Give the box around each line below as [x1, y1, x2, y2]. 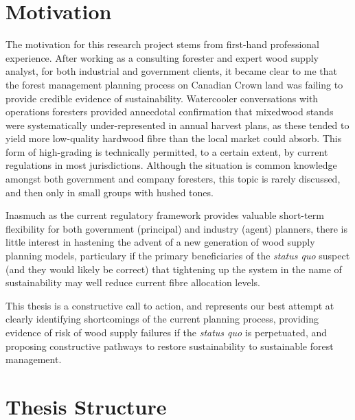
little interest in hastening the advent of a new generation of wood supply [5, 235, 315, 249]
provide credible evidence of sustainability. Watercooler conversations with [5, 91, 319, 105]
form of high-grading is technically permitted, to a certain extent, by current [5, 144, 328, 159]
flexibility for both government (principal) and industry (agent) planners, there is [5, 221, 347, 235]
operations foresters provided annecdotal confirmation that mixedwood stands [5, 104, 334, 119]
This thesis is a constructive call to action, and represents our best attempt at [5, 298, 334, 312]
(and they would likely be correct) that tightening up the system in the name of [5, 261, 342, 276]
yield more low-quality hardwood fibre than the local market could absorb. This [5, 131, 342, 145]
